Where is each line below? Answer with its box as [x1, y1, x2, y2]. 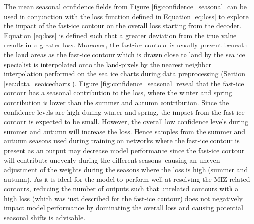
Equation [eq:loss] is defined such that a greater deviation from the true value [4, 30, 237, 40]
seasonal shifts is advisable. [4, 212, 86, 223]
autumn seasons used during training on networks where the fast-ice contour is [4, 135, 240, 146]
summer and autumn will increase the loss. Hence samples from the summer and [4, 126, 245, 136]
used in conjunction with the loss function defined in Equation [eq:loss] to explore [4, 11, 249, 21]
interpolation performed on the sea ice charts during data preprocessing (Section [4, 68, 245, 79]
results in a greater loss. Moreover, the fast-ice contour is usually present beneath [4, 40, 248, 50]
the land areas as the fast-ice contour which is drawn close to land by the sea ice [4, 49, 245, 59]
